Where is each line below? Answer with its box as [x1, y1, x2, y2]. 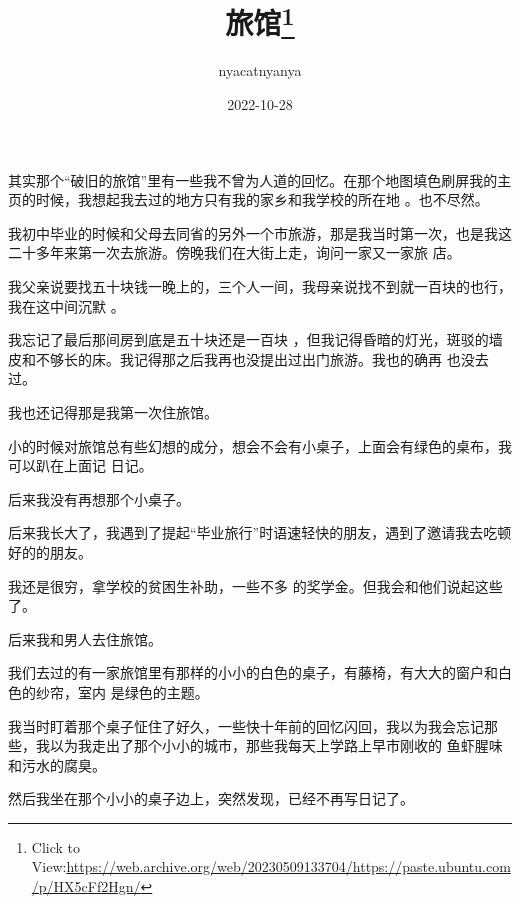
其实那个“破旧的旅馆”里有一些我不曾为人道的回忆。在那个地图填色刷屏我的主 [8, 169, 512, 190]
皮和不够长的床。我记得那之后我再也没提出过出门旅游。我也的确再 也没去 [8, 348, 489, 369]
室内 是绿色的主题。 [77, 681, 209, 702]
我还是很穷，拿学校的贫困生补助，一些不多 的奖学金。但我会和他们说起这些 [8, 575, 503, 596]
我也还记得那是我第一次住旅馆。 [8, 401, 218, 422]
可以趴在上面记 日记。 [8, 455, 153, 476]
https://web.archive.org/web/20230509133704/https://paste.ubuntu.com [66, 856, 511, 877]
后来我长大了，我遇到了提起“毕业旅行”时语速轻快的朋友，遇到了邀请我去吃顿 [8, 522, 512, 543]
